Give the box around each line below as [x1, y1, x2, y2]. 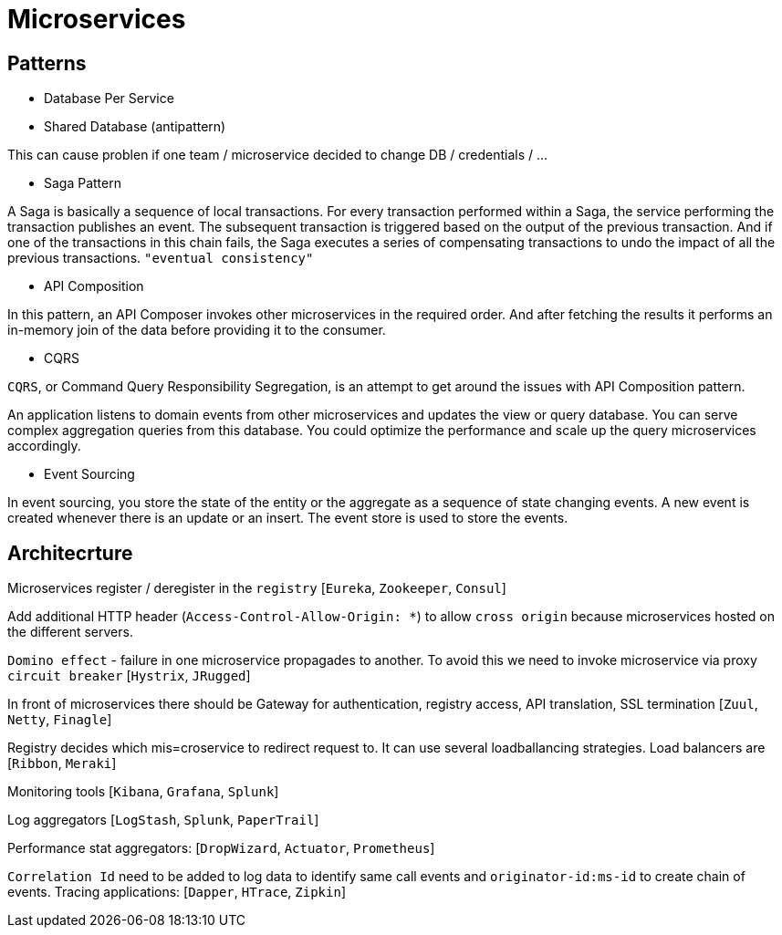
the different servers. [7, 624, 133, 640]
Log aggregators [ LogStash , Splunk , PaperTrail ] [7, 812, 319, 828]
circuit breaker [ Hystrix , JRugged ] [7, 668, 251, 684]
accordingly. [7, 438, 81, 454]
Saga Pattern [44, 175, 121, 192]
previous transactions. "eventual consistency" [7, 250, 314, 266]
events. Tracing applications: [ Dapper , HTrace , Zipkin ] [7, 884, 346, 900]
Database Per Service [44, 90, 174, 107]
